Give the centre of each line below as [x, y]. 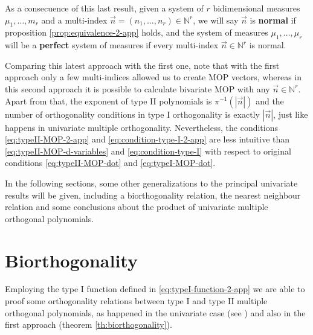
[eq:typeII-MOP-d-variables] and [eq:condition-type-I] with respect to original [148, 151]
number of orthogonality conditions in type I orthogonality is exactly [132, 114]
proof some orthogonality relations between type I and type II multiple [136, 301]
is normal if [273, 20]
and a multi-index [74, 20]
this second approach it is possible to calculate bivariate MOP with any [137, 88]
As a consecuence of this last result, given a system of [104, 8]
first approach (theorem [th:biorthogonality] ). [89, 324]
